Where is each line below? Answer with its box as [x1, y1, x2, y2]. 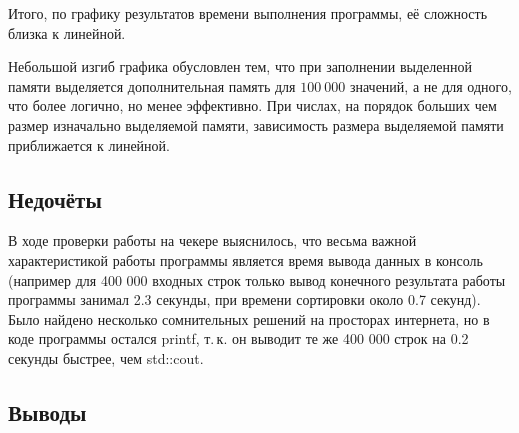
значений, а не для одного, [349, 75, 512, 96]
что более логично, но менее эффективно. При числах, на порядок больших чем [8, 95, 497, 116]
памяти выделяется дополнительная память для [8, 75, 296, 96]
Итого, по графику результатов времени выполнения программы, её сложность [8, 3, 488, 23]
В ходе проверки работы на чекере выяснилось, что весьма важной [8, 230, 417, 251]
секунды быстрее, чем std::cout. [8, 347, 204, 368]
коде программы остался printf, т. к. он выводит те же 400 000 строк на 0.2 [8, 328, 469, 349]
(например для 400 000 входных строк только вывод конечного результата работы [8, 269, 506, 290]
